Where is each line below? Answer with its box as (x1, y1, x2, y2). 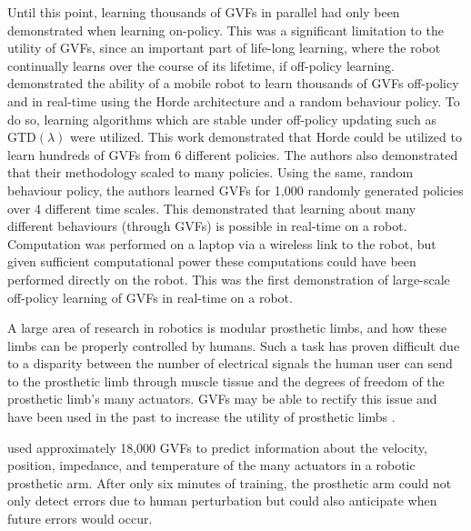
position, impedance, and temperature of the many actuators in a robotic (7, 456, 416, 475)
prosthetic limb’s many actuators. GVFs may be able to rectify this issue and (7, 389, 437, 408)
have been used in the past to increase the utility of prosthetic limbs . (7, 407, 396, 426)
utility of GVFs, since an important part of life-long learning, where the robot (7, 38, 441, 57)
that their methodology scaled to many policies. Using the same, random (7, 163, 414, 182)
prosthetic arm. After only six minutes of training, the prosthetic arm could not (7, 473, 452, 492)
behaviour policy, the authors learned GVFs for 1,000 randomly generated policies (7, 180, 464, 199)
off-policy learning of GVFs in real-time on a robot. (7, 287, 293, 306)
